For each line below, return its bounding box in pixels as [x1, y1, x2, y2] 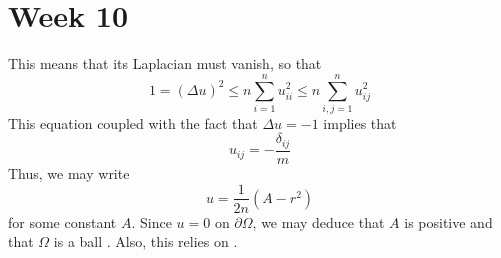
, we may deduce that [252, 211, 385, 232]
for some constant [8, 211, 117, 232]
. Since [131, 211, 172, 232]
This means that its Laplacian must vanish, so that [8, 53, 322, 74]
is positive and [404, 211, 493, 232]
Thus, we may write [8, 162, 130, 183]
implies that [323, 112, 397, 133]
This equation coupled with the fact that [8, 112, 258, 133]
